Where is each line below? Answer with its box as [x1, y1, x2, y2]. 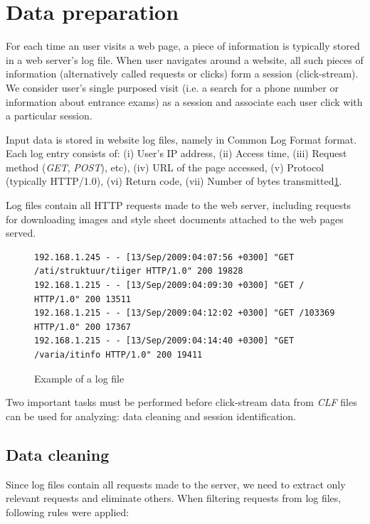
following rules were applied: [6, 504, 129, 519]
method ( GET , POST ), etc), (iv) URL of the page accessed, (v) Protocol [6, 159, 324, 174]
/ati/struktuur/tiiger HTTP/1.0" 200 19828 [34, 266, 243, 277]
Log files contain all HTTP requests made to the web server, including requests [6, 198, 351, 213]
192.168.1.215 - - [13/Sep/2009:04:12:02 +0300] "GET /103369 [34, 308, 335, 319]
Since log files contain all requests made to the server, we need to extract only [6, 476, 346, 491]
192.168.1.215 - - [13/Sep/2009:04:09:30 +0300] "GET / [34, 280, 305, 291]
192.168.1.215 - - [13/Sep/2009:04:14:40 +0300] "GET [34, 336, 295, 346]
